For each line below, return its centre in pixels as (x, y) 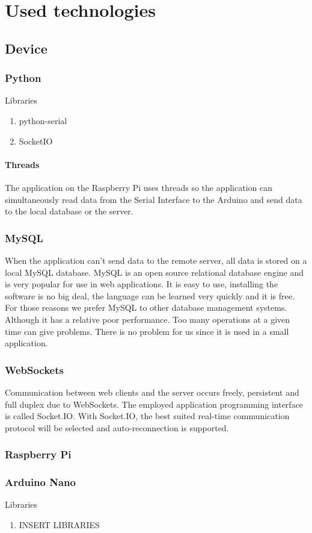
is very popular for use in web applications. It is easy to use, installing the (142, 284)
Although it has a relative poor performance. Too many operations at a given (148, 319)
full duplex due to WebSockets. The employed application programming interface (154, 404)
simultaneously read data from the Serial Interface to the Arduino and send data (154, 199)
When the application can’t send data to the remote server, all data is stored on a (156, 260)
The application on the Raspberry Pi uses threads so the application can (139, 187)
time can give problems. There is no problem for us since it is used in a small (147, 331)
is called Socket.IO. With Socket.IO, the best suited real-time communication (147, 416)
